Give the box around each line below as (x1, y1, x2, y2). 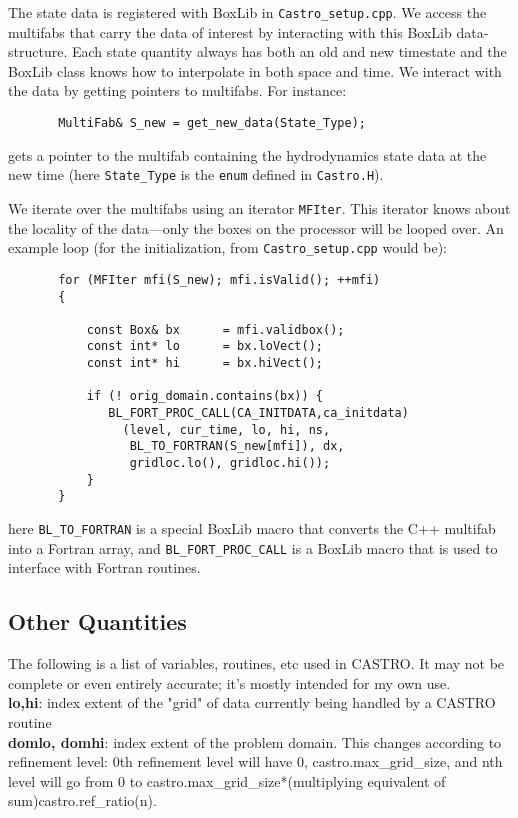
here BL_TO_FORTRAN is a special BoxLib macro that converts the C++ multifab (8, 518, 496, 539)
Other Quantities (8, 606, 187, 637)
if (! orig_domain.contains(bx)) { (86, 389, 323, 404)
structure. (8, 41, 68, 62)
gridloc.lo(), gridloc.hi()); (129, 456, 331, 471)
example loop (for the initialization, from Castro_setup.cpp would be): (8, 237, 448, 258)
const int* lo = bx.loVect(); (86, 339, 323, 354)
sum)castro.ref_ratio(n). (8, 790, 157, 811)
